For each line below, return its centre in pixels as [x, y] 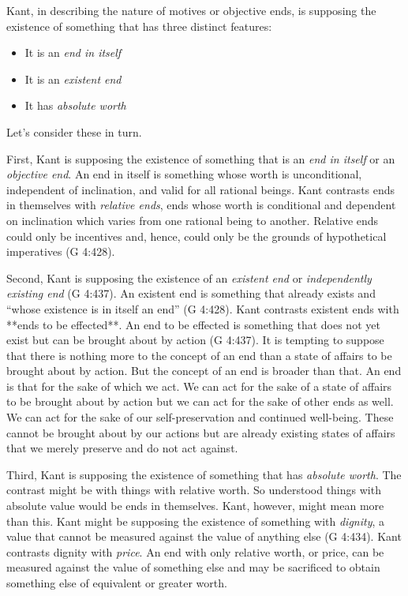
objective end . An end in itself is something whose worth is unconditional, [184, 174]
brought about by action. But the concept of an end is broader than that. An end [204, 371]
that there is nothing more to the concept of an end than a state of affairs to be [199, 355]
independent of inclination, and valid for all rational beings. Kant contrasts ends [201, 189]
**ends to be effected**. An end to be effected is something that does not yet [193, 324]
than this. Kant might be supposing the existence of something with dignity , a [196, 521]
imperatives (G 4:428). [61, 251]
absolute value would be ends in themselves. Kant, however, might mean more [195, 506]
